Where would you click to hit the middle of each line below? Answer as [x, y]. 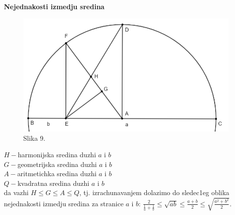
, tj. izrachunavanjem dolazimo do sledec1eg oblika [154, 192]
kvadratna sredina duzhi [54, 183]
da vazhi [16, 192]
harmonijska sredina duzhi [57, 155]
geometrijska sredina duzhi [57, 164]
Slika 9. [34, 138]
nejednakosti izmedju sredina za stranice [64, 203]
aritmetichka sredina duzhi [57, 174]
